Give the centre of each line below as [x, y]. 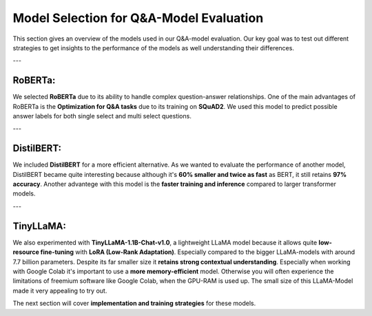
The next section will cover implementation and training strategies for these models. [134, 304]
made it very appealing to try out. [60, 291]
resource [26, 252]
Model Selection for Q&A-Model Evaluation [138, 18]
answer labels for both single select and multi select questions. [102, 116]
